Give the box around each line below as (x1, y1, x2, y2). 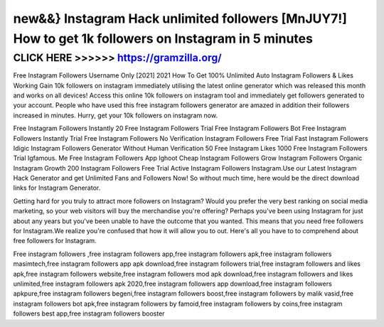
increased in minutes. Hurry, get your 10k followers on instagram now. (13, 111, 218, 119)
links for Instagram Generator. (13, 183, 101, 192)
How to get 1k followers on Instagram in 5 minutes (13, 31, 313, 46)
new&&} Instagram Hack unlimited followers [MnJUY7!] (13, 11, 348, 26)
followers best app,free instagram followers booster (13, 309, 165, 318)
